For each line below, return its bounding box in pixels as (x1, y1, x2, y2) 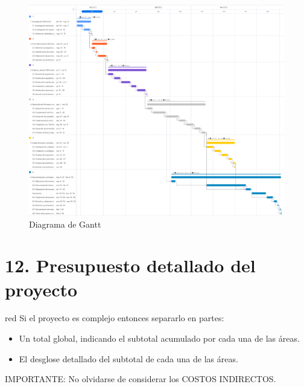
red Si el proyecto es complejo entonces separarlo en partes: (5, 312, 224, 324)
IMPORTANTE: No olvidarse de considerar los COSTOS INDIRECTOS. (5, 373, 276, 385)
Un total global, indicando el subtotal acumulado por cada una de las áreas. (19, 332, 300, 345)
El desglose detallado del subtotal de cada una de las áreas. (19, 352, 238, 365)
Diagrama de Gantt (29, 217, 101, 230)
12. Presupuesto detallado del (5, 253, 256, 278)
